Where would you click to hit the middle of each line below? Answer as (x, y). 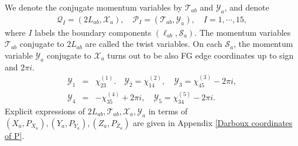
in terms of (168, 111)
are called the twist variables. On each (154, 44)
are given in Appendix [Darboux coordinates (213, 122)
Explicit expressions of (45, 111)
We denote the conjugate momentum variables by (94, 7)
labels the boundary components (93, 32)
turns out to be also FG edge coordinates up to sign (201, 55)
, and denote (247, 7)
